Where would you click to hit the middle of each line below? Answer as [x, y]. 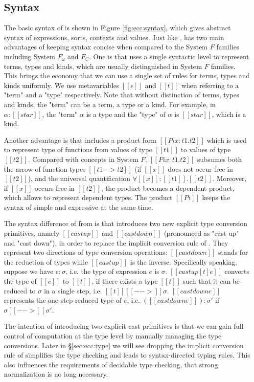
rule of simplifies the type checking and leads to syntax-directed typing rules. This [127, 355]
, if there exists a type [125, 281]
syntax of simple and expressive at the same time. [79, 207]
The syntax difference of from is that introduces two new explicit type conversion [126, 223]
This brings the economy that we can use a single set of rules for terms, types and [127, 76]
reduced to [20, 290]
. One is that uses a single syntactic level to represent [169, 56]
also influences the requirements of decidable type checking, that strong [111, 364]
